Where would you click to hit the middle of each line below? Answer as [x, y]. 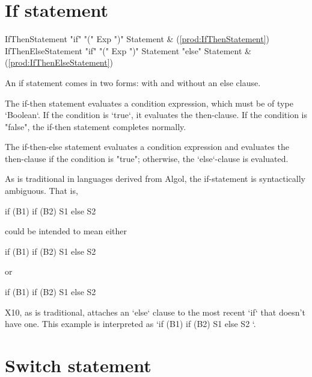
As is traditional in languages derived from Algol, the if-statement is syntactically [155, 179]
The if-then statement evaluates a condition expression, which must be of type [149, 103]
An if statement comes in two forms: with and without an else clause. [133, 82]
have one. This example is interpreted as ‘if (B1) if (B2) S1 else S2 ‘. [130, 324]
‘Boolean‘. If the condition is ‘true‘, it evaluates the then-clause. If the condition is [156, 115]
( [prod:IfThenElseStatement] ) [59, 62]
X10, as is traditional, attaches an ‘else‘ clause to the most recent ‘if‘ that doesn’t [155, 312]
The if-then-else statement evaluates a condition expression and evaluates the [147, 147]
